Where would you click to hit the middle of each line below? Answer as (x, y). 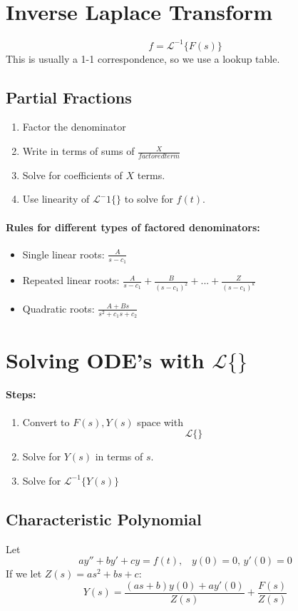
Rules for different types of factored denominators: (133, 227)
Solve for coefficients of (72, 175)
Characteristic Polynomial (104, 519)
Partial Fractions (69, 97)
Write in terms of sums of (78, 151)
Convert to (46, 421)
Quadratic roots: (58, 308)
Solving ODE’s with (105, 359)
